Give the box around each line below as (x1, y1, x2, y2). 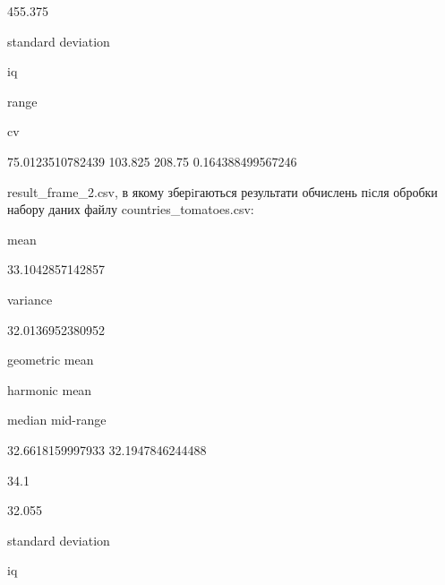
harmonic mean (7, 380, 92, 399)
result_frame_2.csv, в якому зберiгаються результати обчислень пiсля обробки (7, 182, 438, 201)
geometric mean (7, 350, 94, 369)
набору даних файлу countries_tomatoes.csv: (7, 200, 254, 219)
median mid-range (7, 410, 107, 429)
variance (7, 289, 53, 308)
